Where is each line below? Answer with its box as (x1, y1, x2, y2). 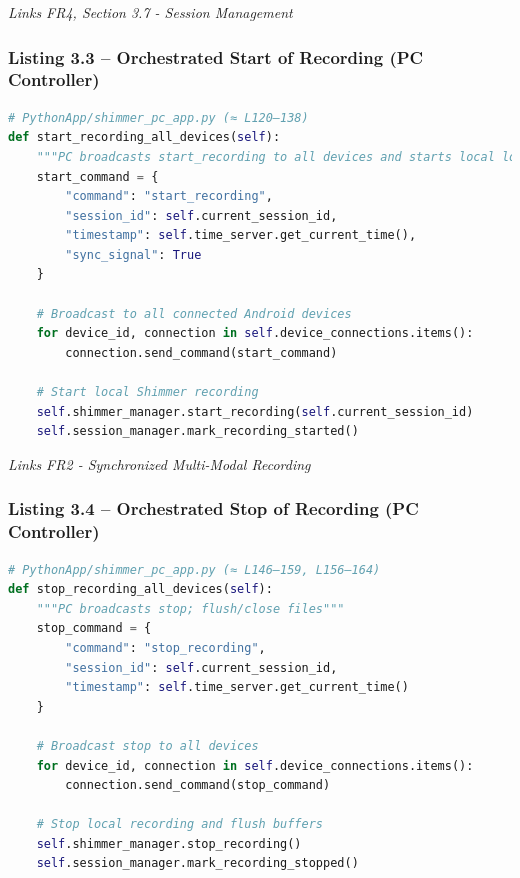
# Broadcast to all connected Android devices (36, 306, 352, 321)
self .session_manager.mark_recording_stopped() (36, 856, 359, 871)
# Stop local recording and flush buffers (36, 817, 323, 832)
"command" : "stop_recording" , (65, 640, 266, 655)
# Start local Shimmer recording (36, 385, 259, 400)
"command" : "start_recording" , (65, 189, 273, 204)
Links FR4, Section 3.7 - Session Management (8, 2, 293, 22)
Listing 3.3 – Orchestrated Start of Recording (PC (8, 44, 424, 69)
